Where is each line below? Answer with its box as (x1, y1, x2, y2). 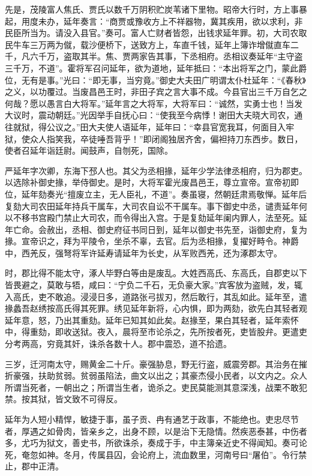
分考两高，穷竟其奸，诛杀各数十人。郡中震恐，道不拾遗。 (5, 337, 232, 350)
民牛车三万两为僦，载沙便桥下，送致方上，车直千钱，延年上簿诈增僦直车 (5, 38, 290, 50)
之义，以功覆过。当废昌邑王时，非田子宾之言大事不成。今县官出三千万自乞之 (5, 85, 307, 98)
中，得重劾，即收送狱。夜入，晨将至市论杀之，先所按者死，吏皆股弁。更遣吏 (5, 325, 307, 338)
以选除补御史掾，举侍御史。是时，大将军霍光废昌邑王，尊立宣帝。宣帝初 (5, 176, 290, 188)
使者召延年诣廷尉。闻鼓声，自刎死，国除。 (5, 144, 173, 157)
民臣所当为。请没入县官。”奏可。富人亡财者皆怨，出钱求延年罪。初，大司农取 (5, 26, 307, 39)
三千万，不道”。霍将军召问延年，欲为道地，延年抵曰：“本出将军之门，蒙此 (5, 61, 299, 74)
